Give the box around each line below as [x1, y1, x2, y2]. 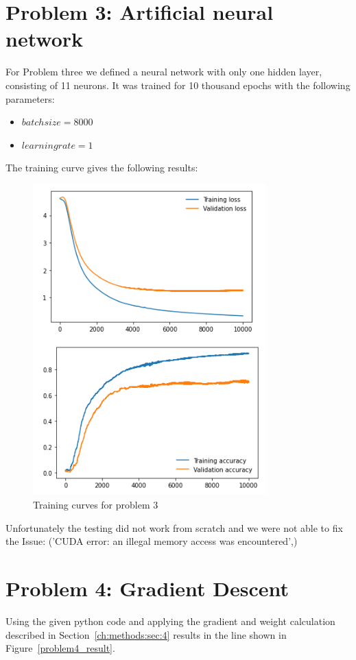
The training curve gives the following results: [5, 160, 198, 175]
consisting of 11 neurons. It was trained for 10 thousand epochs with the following [5, 77, 351, 92]
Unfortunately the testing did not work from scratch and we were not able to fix [5, 520, 343, 535]
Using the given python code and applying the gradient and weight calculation [5, 613, 335, 628]
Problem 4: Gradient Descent [5, 574, 289, 602]
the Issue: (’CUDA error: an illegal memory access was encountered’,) [5, 534, 298, 548]
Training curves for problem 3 [33, 498, 158, 511]
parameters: [5, 91, 55, 106]
